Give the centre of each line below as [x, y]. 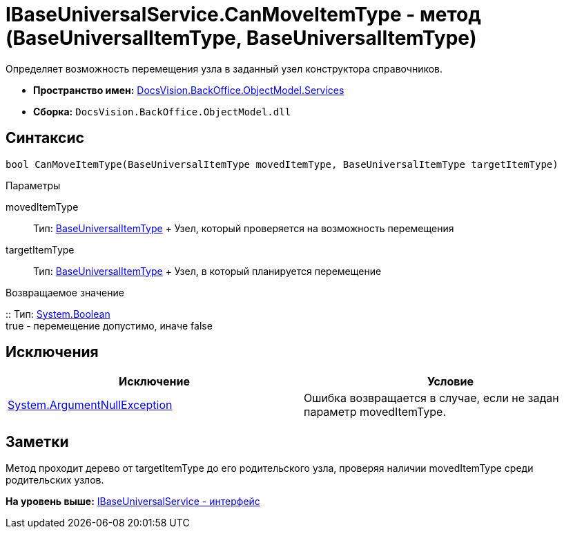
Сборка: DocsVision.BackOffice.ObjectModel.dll [162, 111]
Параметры [33, 185]
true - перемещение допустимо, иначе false [109, 325]
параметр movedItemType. [375, 412]
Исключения [52, 352]
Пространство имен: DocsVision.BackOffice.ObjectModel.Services [189, 90]
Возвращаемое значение [65, 292]
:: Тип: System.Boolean [58, 314]
